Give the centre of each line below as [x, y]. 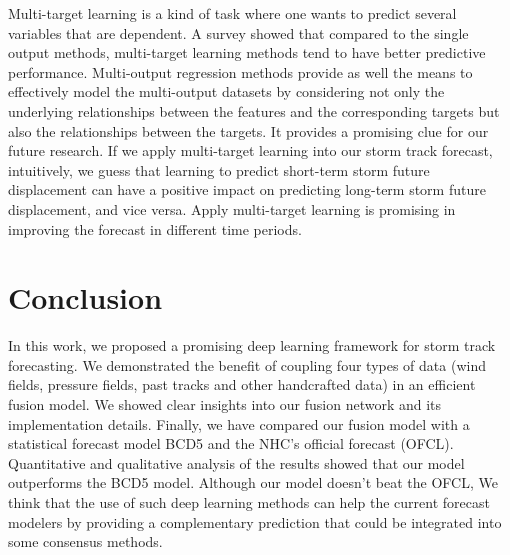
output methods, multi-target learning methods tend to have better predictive [247, 52]
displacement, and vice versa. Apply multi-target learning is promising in [232, 208]
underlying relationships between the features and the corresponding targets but [254, 110]
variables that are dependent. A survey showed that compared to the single [238, 32]
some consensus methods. [85, 541]
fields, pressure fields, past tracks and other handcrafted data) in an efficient [242, 384]
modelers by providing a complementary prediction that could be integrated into [255, 521]
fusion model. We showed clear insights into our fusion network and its [225, 404]
